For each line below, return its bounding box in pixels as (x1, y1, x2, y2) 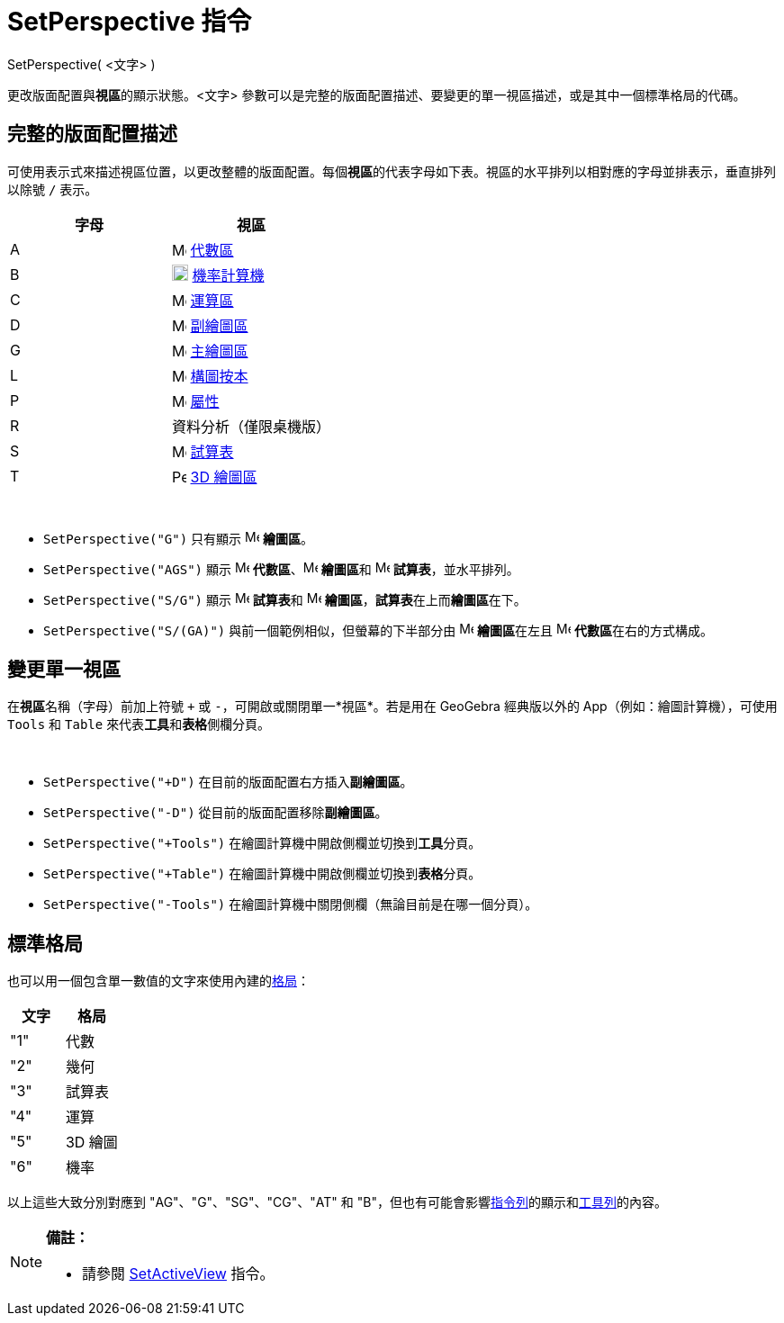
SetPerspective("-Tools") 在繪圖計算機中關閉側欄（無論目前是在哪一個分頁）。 (43, 896, 538, 913)
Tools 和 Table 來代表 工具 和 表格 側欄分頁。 (7, 716, 271, 733)
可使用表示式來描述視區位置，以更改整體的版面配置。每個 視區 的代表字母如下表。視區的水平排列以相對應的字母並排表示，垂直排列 (7, 163, 776, 179)
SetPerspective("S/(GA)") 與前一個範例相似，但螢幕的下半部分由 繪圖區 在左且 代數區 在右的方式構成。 (43, 622, 713, 638)
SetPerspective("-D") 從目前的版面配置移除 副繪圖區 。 (43, 805, 388, 821)
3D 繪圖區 (190, 467, 257, 486)
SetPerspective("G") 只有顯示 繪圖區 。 (43, 530, 313, 546)
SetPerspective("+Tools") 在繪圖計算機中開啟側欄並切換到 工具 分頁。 (43, 835, 482, 851)
